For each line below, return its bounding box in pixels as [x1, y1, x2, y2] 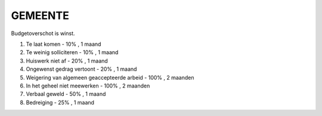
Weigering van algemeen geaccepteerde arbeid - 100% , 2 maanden [26, 74, 194, 81]
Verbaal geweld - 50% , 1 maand [26, 90, 106, 98]
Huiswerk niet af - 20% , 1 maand [26, 57, 109, 64]
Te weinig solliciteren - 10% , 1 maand [26, 49, 119, 56]
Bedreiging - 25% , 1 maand [26, 99, 95, 106]
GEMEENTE [11, 9, 70, 22]
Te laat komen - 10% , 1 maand [26, 40, 101, 48]
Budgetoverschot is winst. [11, 30, 75, 37]
